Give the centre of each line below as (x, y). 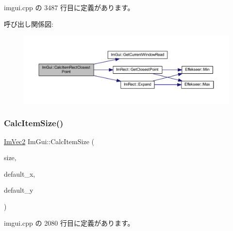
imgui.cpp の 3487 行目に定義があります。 (69, 7)
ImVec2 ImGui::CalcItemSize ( (49, 141)
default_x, (20, 173)
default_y (19, 190)
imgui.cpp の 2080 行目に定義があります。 (69, 223)
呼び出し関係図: (29, 24)
